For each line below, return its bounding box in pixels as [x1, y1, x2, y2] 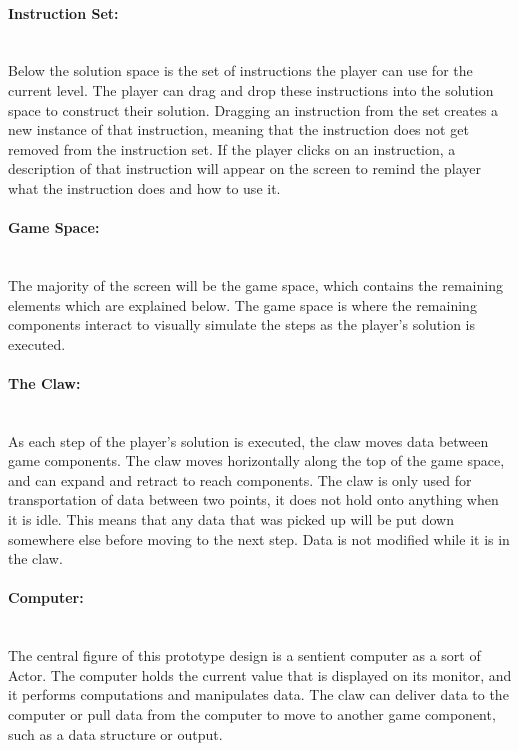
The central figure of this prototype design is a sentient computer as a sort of [8, 645, 481, 666]
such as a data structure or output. [8, 723, 223, 744]
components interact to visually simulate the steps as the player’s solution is [8, 314, 476, 335]
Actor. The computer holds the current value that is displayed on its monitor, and [8, 664, 512, 685]
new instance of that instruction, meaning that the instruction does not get [8, 119, 469, 140]
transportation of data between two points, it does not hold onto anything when [8, 489, 499, 510]
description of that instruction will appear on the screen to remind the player [8, 158, 481, 179]
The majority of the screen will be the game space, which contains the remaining [8, 274, 503, 295]
